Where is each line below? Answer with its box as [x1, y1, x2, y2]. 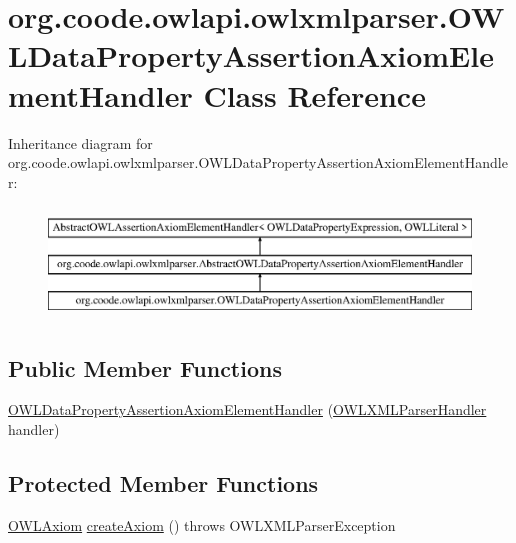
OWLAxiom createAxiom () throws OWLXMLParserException [8, 514, 396, 535]
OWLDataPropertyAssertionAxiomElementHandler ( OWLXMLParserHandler [8, 399, 487, 420]
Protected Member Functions [8, 468, 319, 499]
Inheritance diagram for [8, 132, 153, 153]
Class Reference [203, 74, 426, 115]
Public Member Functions [8, 352, 282, 383]
